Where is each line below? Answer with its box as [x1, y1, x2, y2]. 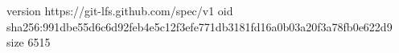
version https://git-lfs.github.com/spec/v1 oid [6, 2, 233, 18]
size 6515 [6, 34, 51, 51]
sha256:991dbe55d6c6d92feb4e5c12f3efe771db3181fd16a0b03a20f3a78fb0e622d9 [6, 18, 393, 35]
